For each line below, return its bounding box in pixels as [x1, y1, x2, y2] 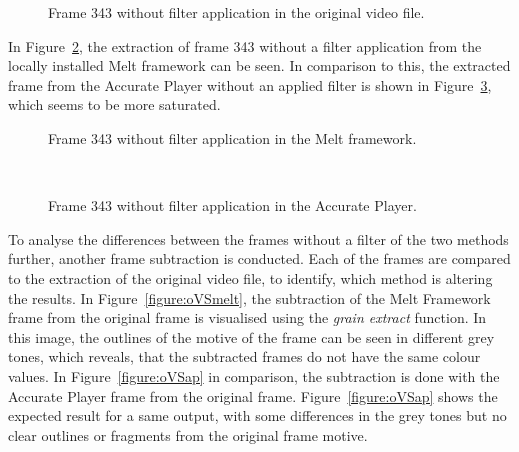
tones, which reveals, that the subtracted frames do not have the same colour [8, 346, 481, 367]
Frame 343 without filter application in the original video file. [48, 2, 425, 22]
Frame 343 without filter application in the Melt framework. [48, 127, 417, 148]
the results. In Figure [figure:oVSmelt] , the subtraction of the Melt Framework [8, 287, 491, 308]
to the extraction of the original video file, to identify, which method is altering [8, 267, 493, 288]
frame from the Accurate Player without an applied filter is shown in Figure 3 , [8, 74, 492, 95]
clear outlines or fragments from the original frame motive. [8, 424, 368, 445]
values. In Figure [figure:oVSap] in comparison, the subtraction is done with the [8, 365, 500, 386]
